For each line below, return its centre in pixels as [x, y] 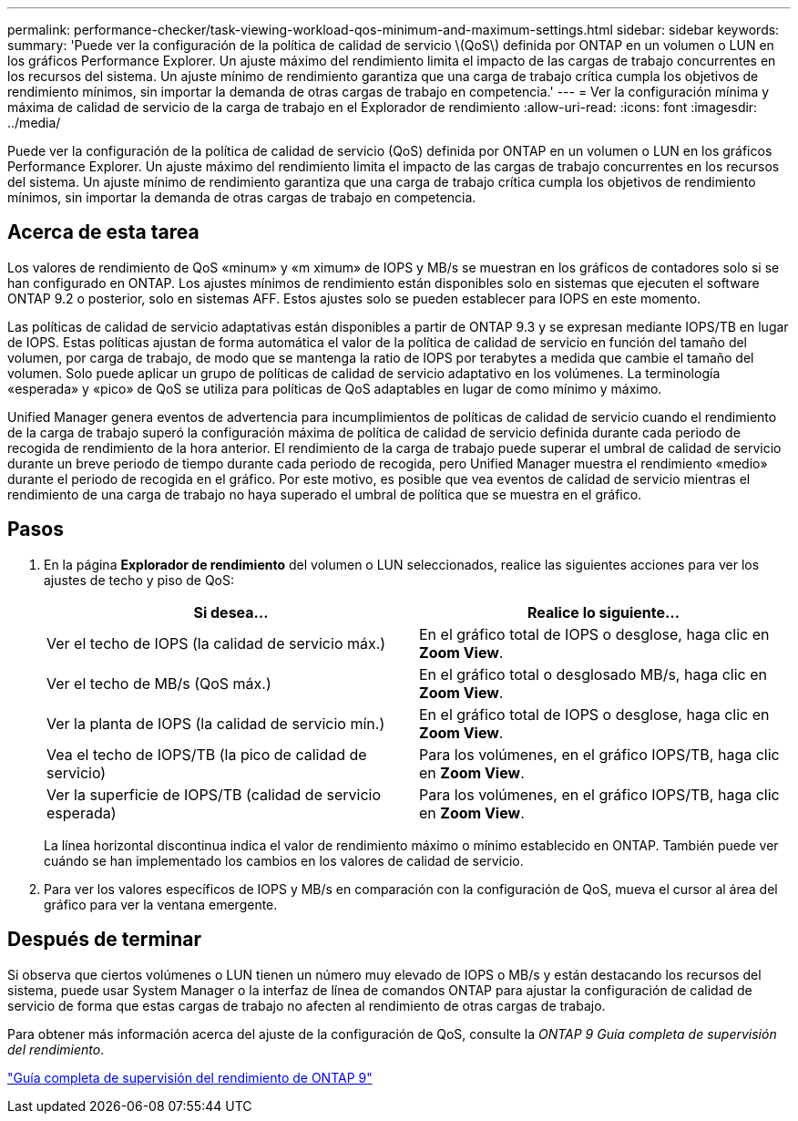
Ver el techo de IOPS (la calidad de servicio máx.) [216, 643]
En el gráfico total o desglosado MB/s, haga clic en [593, 674]
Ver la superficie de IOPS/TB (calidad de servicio [214, 794]
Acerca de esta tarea [103, 232]
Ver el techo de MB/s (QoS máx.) [159, 683]
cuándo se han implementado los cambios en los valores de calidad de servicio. [284, 860]
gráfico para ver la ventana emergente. [161, 904]
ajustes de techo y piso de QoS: [139, 580]
